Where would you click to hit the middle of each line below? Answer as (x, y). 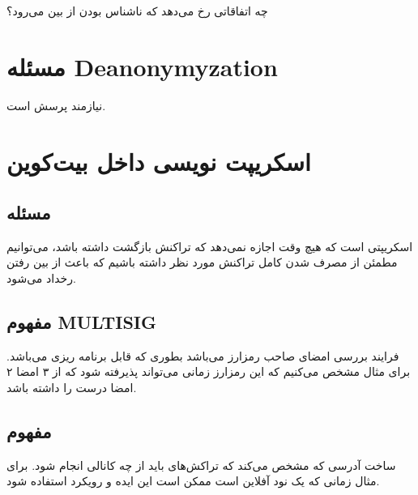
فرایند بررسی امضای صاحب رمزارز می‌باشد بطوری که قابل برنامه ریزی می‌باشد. (203, 355)
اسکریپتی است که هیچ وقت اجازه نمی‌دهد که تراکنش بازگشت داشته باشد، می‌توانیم (210, 246)
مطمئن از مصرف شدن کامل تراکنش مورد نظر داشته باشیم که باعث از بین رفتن (202, 262)
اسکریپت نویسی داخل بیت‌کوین (159, 161)
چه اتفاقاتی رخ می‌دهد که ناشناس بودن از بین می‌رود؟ (137, 11)
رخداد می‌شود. (41, 278)
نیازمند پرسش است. (56, 105)
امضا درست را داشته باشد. (72, 388)
